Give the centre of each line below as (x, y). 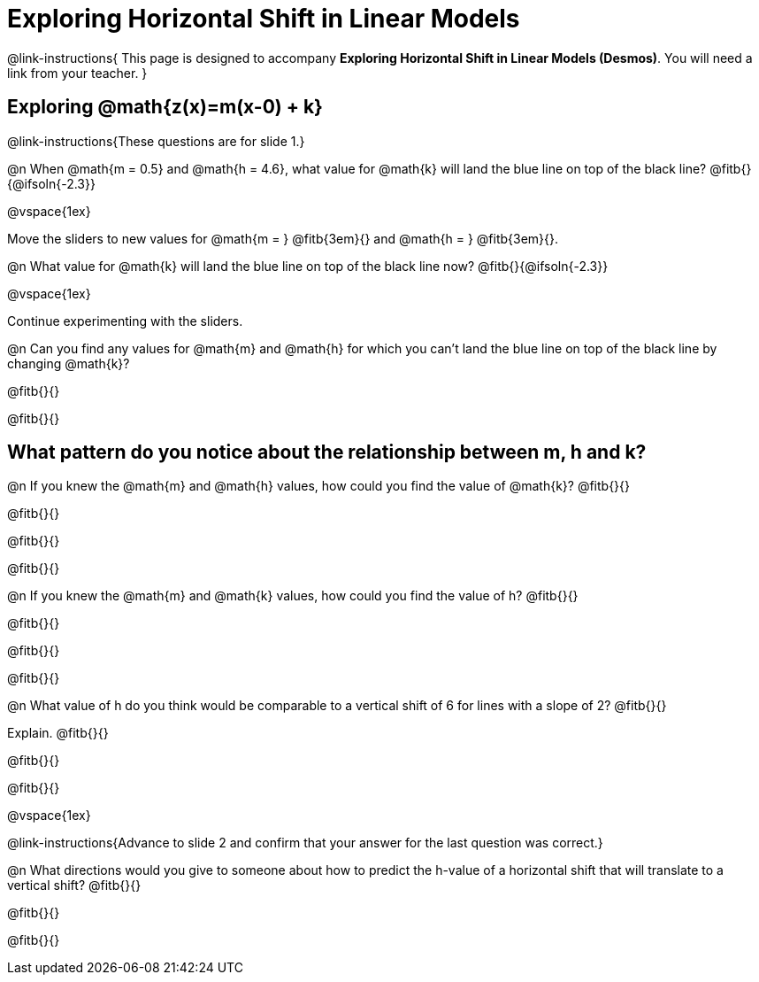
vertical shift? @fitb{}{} (74, 885)
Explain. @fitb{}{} (58, 733)
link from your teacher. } (77, 73)
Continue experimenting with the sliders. (125, 321)
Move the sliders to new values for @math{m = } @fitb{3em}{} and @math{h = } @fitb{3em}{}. (283, 238)
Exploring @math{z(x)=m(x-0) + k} (165, 107)
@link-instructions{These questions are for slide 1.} (156, 141)
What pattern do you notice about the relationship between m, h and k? (327, 452)
